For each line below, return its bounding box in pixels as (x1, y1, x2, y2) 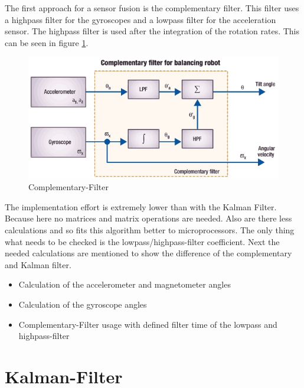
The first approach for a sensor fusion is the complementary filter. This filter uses (5, 2, 299, 14)
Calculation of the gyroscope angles (18, 298, 147, 310)
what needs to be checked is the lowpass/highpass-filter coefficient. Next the (5, 235, 280, 247)
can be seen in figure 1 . (5, 36, 89, 48)
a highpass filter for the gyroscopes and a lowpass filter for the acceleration (5, 13, 276, 25)
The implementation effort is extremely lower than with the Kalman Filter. (5, 200, 277, 213)
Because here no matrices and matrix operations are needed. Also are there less (5, 212, 292, 224)
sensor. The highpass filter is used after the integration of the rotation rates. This (5, 25, 300, 37)
